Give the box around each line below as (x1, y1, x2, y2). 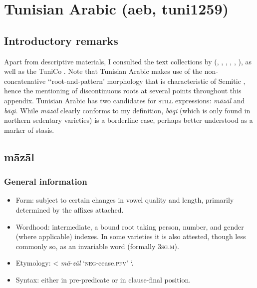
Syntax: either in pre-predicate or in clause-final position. (15, 274, 191, 285)
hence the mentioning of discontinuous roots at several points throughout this (4, 85, 242, 96)
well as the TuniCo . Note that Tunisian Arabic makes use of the (4, 66, 202, 76)
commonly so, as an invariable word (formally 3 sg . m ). (15, 241, 179, 251)
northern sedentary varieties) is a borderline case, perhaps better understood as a (4, 115, 253, 125)
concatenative (4, 75, 46, 86)
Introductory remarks (4, 32, 118, 48)
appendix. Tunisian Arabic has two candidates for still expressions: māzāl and (4, 95, 245, 105)
